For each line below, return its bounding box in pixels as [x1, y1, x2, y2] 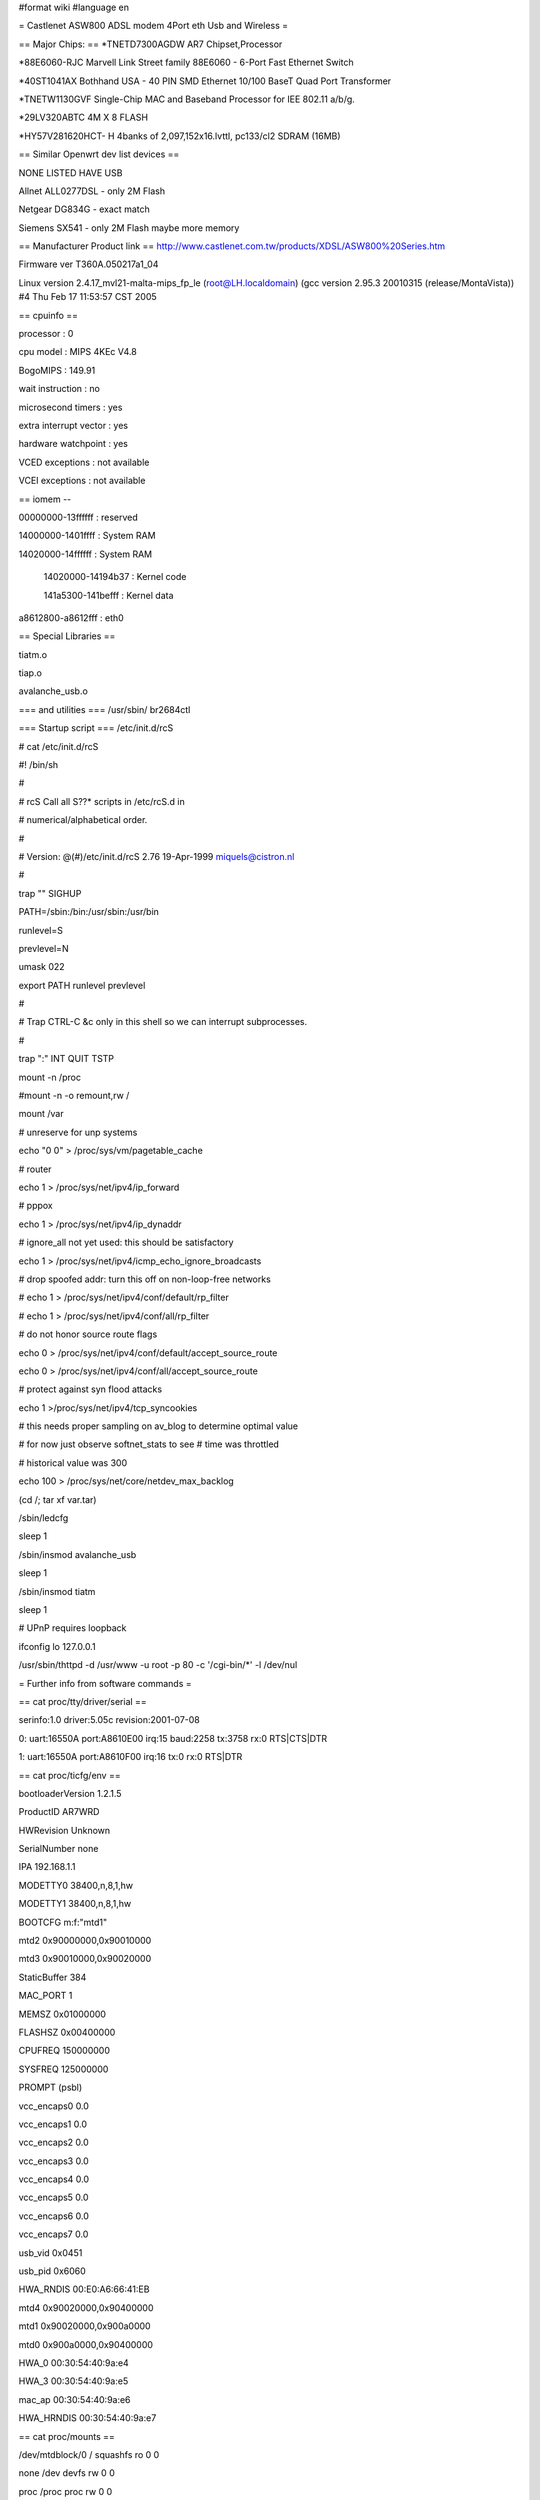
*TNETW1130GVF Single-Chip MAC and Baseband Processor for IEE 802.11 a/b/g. [18, 93, 355, 105]
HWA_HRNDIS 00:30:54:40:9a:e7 [18, 2412, 157, 2424]
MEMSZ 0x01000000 [18, 2008, 107, 2020]
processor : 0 [18, 328, 74, 340]
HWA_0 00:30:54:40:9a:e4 [18, 2357, 129, 2369]
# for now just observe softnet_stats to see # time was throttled [18, 1438, 280, 1450]
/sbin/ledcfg [18, 1512, 69, 1524]
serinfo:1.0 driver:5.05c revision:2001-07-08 [18, 1714, 200, 1726]
